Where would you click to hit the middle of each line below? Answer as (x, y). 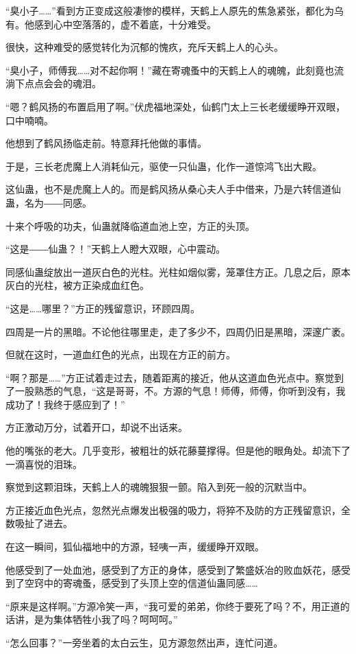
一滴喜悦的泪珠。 (44, 464)
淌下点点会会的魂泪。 (53, 83)
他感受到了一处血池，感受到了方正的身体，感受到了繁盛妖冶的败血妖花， (168, 569)
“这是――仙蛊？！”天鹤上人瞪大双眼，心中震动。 (116, 249)
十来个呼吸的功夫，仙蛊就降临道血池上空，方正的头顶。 (130, 225)
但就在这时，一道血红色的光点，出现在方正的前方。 (120, 354)
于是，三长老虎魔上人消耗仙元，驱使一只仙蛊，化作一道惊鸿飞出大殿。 (164, 166)
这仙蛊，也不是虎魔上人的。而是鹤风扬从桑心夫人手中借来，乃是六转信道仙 (173, 189)
